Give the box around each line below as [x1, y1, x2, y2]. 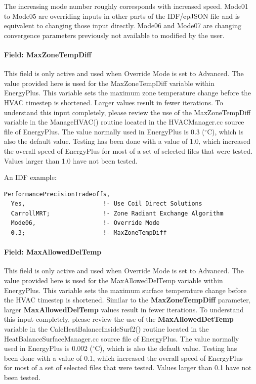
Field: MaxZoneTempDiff [4, 49, 91, 59]
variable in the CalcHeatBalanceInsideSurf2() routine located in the [4, 324, 209, 334]
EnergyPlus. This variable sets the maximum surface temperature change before [4, 285, 247, 295]
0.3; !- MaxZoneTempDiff [11, 229, 167, 237]
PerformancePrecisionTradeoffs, [4, 190, 110, 198]
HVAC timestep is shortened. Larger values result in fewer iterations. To [4, 97, 223, 107]
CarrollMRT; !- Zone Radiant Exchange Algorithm [11, 210, 223, 217]
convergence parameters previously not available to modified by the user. [4, 30, 225, 40]
